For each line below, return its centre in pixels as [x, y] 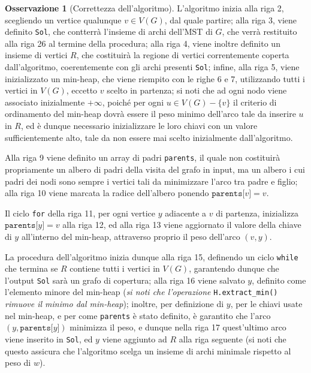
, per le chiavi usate [266, 304]
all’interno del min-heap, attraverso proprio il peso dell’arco [131, 236]
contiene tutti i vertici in [115, 268]
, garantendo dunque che [234, 268]
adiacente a [186, 213]
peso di [18, 363]
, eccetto [82, 90]
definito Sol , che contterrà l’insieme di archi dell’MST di [109, 31]
